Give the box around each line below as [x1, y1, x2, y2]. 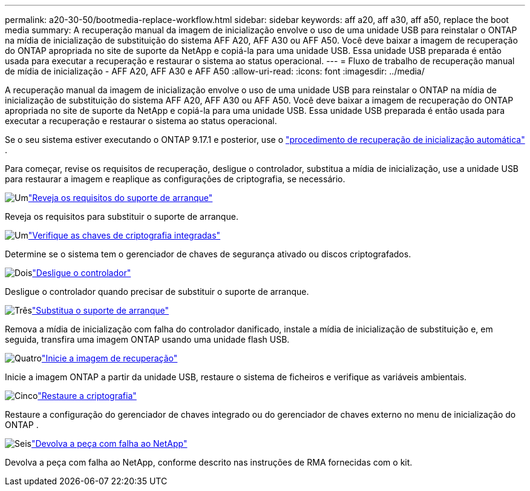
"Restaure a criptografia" [38, 390, 137, 401]
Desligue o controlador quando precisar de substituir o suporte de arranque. [5, 286, 309, 297]
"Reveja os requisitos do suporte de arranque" [28, 193, 213, 203]
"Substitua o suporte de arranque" [31, 305, 169, 315]
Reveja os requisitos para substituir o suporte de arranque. [5, 211, 238, 222]
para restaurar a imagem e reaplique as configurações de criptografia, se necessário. [5, 174, 345, 184]
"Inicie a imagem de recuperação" [41, 353, 178, 363]
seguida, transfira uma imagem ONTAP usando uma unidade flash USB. [5, 334, 290, 344]
